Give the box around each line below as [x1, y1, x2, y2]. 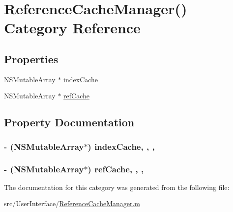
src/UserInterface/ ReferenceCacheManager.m [4, 198, 141, 209]
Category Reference [4, 18, 141, 38]
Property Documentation [4, 115, 135, 130]
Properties [4, 51, 58, 66]
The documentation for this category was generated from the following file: [4, 182, 230, 192]
